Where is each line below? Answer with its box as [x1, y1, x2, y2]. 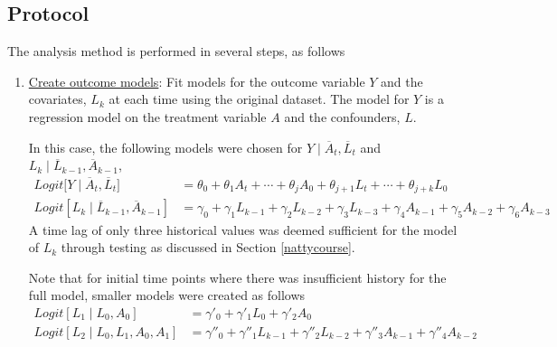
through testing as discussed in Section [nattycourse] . [61, 238, 355, 257]
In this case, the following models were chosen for [28, 137, 303, 156]
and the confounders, [284, 107, 401, 126]
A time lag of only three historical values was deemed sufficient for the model [28, 220, 458, 239]
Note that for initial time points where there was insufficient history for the [28, 267, 447, 286]
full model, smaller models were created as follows [28, 286, 306, 305]
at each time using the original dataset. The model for [109, 89, 410, 108]
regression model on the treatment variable [28, 107, 267, 126]
